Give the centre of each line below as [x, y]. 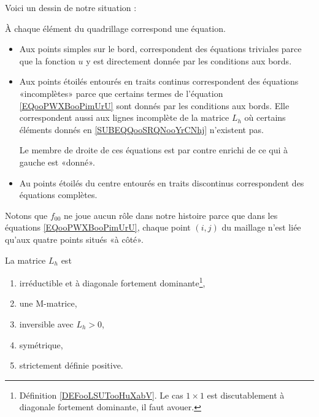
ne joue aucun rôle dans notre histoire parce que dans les [171, 215]
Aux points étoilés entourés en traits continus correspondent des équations [159, 81]
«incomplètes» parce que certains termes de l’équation [121, 93]
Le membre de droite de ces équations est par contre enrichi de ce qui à [154, 150]
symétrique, [41, 344]
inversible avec [46, 323]
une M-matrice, [48, 303]
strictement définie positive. [71, 365]
